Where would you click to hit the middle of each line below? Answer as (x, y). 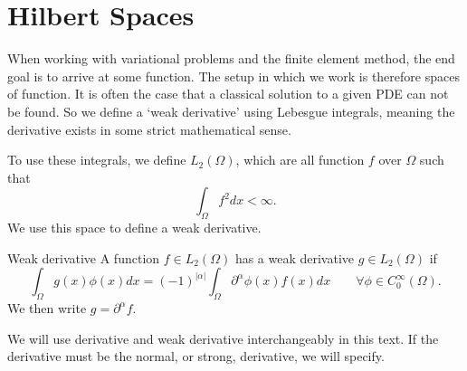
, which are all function (300, 160)
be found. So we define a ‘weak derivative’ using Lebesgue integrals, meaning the (231, 111)
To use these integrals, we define (97, 160)
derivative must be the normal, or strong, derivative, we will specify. (196, 356)
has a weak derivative (295, 257)
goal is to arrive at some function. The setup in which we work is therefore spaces (233, 76)
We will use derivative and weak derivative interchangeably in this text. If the (223, 338)
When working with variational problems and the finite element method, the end (231, 58)
